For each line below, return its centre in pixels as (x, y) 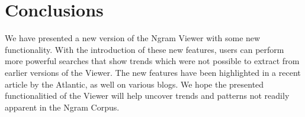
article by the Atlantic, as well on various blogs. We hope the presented (134, 84)
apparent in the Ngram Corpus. (62, 107)
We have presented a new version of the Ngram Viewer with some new (133, 38)
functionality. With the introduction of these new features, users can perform (145, 49)
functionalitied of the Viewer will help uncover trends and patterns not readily (147, 96)
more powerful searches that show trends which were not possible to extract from (152, 61)
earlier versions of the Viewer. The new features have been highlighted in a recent (153, 72)
